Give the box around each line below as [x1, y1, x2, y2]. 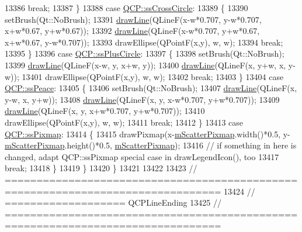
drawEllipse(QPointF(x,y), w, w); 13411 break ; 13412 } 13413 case [5, 116, 244, 128]
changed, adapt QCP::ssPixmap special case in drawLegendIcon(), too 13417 [5, 150, 279, 162]
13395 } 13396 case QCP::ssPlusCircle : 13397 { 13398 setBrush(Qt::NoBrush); [5, 47, 284, 60]
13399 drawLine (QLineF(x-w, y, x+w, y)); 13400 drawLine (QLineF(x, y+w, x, [5, 58, 286, 71]
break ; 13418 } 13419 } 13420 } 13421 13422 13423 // [5, 162, 197, 174]
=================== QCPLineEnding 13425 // [5, 196, 221, 209]
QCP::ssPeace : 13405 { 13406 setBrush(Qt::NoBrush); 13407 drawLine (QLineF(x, [5, 82, 297, 94]
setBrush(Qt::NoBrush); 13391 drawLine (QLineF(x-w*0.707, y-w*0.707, [5, 13, 262, 25]
